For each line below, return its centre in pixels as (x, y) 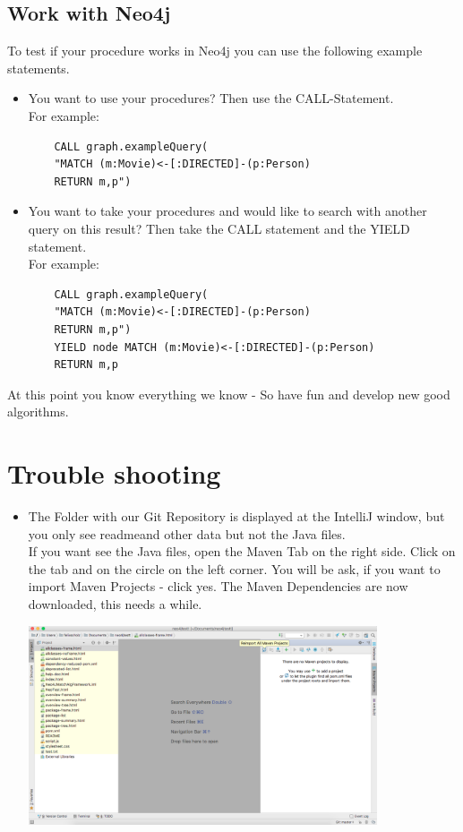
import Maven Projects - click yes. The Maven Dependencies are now (218, 586)
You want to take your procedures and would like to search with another (227, 211)
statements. (39, 68)
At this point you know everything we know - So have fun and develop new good (229, 394)
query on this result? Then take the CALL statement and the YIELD (219, 228)
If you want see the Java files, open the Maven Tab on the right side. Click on (242, 551)
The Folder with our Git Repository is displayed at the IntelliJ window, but (236, 516)
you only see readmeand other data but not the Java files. (187, 533)
